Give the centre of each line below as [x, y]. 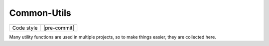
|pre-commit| [59, 28]
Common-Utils [40, 13]
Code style [25, 28]
